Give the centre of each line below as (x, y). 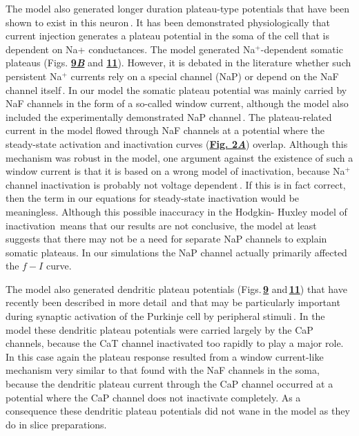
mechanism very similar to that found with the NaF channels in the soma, (163, 370)
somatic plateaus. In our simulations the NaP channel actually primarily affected (176, 252)
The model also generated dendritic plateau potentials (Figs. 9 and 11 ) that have (176, 288)
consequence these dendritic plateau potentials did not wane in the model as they (178, 411)
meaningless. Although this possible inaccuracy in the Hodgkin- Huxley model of (176, 211)
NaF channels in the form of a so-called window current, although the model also (177, 103)
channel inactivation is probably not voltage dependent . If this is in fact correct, (176, 184)
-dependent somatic (302, 49)
